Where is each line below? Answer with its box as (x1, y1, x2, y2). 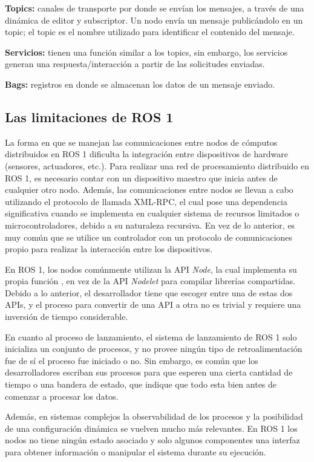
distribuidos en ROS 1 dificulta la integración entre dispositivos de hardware (5, 148, 288, 160)
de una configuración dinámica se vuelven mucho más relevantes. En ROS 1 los (5, 421, 298, 434)
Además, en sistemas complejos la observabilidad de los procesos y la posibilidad (5, 410, 303, 423)
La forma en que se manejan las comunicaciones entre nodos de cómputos (5, 135, 278, 148)
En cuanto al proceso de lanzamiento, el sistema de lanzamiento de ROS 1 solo (5, 330, 297, 343)
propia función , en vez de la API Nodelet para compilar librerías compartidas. (5, 275, 296, 287)
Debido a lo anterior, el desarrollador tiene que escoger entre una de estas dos (5, 286, 293, 299)
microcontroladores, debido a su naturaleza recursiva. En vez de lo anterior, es (5, 218, 295, 231)
